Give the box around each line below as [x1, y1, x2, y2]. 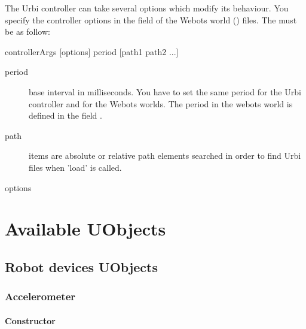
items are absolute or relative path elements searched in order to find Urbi [29, 149, 301, 162]
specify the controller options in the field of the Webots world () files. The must [5, 13, 297, 26]
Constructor [5, 314, 56, 327]
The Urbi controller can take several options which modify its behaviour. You [5, 2, 289, 14]
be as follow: [5, 25, 50, 38]
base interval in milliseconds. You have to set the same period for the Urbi [29, 85, 301, 98]
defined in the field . [29, 109, 102, 122]
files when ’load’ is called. [29, 161, 122, 173]
